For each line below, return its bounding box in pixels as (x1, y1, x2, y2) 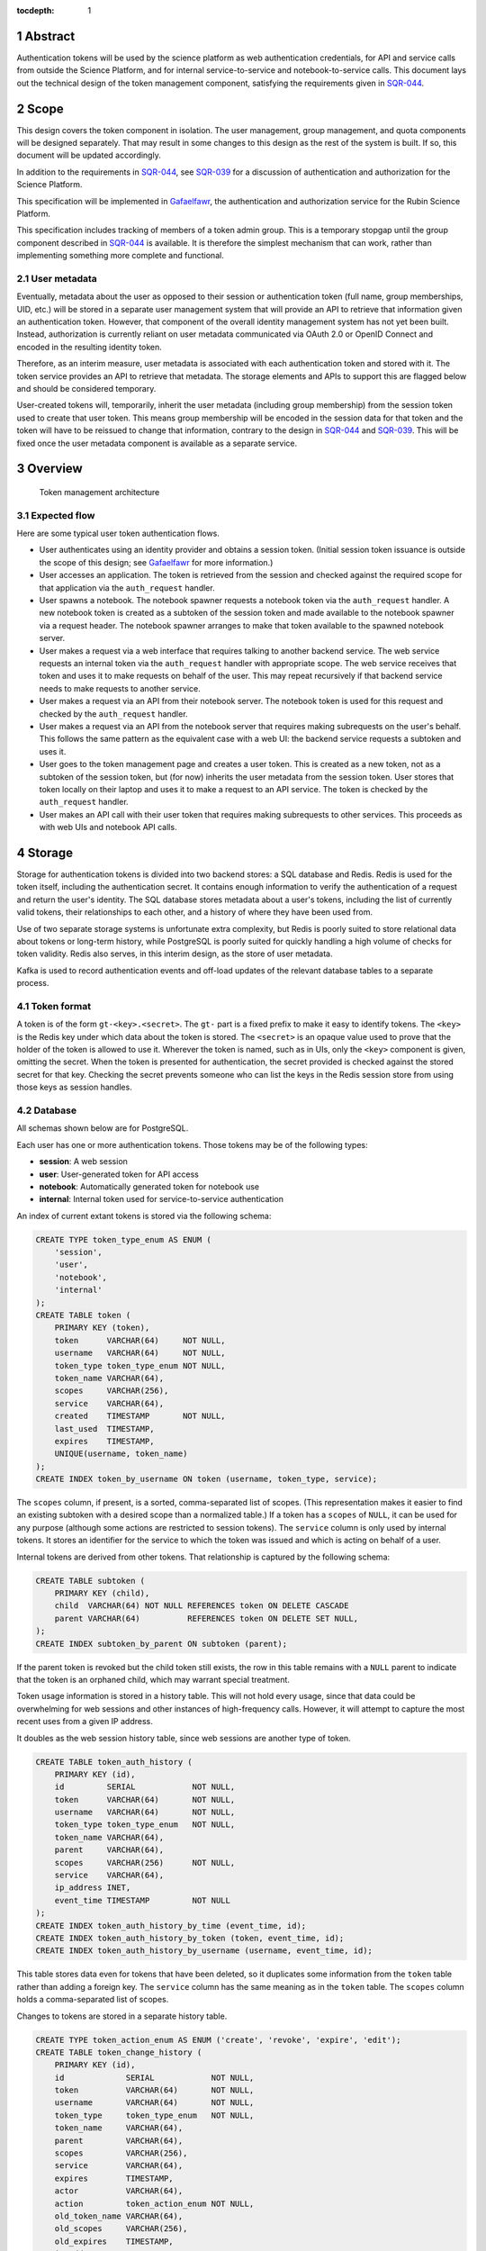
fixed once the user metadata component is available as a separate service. (16, 438, 298, 448)
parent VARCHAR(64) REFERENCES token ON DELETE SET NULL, (54, 1613, 359, 1623)
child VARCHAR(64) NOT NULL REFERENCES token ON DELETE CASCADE (54, 1601, 349, 1611)
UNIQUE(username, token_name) (54, 1449, 188, 1459)
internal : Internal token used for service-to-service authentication (39, 1194, 283, 1205)
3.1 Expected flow (16, 509, 95, 521)
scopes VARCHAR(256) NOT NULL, (54, 1858, 236, 1867)
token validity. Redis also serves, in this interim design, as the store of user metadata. (16, 948, 333, 959)
